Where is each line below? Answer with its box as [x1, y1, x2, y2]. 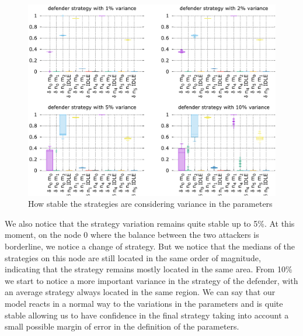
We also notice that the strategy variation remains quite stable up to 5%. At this [5, 217, 295, 229]
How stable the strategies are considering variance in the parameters [28, 198, 273, 210]
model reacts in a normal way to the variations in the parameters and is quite [5, 297, 283, 310]
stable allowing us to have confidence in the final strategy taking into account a [5, 309, 289, 321]
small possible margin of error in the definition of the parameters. [5, 320, 239, 332]
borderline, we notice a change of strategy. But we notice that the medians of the [5, 240, 295, 252]
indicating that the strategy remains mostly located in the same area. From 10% [5, 263, 292, 275]
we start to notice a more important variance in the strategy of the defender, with [5, 274, 298, 286]
